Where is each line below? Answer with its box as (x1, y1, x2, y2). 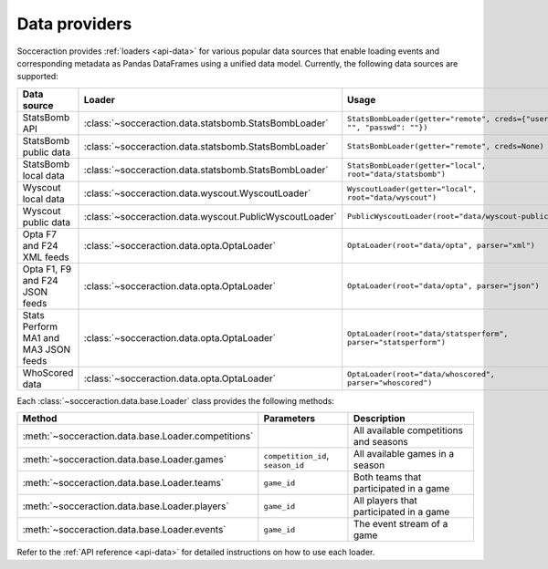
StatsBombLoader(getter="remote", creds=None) (347, 141, 544, 151)
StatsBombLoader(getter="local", (347, 160, 486, 171)
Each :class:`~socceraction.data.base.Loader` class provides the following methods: (16, 395, 335, 406)
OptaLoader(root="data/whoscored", (347, 369, 495, 378)
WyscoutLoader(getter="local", (347, 183, 478, 193)
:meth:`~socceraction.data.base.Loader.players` (22, 500, 229, 512)
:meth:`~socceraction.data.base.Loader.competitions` (22, 429, 254, 442)
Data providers (16, 14, 132, 34)
